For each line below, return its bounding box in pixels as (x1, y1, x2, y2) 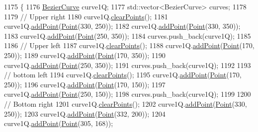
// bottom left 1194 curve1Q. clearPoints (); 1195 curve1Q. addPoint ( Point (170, (4, 69, 242, 80)
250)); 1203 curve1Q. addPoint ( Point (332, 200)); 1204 (4, 108, 166, 119)
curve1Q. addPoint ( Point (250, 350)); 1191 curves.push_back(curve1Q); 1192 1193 (4, 60, 251, 70)
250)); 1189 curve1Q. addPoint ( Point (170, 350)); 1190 (4, 50, 166, 60)
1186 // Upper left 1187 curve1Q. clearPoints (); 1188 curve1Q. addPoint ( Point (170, (4, 40, 255, 51)
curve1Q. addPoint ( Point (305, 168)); (4, 118, 113, 129)
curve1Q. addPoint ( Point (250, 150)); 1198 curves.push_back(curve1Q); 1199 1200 (4, 89, 251, 99)
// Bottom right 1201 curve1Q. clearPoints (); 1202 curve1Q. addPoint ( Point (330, (4, 98, 247, 109)
